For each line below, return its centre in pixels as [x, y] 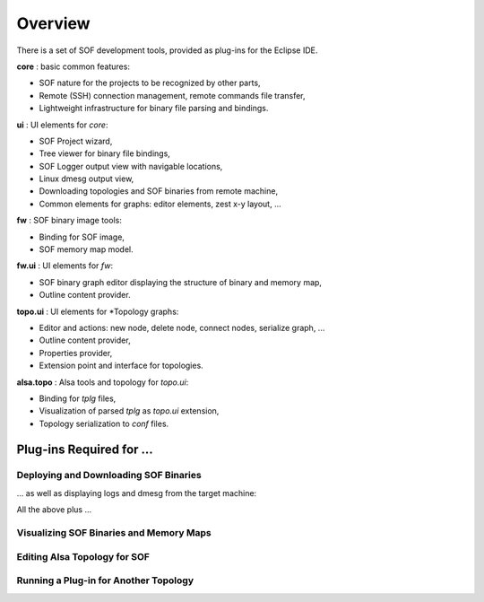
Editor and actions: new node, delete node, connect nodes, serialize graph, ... [182, 327]
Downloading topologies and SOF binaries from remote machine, [158, 191]
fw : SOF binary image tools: [69, 221]
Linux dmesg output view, [86, 179]
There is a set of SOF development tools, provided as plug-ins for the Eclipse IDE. [167, 50]
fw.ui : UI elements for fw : [65, 266]
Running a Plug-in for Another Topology [105, 580]
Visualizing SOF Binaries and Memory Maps [114, 533]
